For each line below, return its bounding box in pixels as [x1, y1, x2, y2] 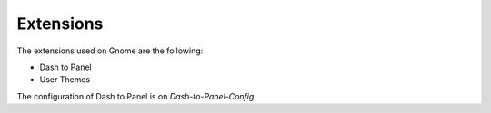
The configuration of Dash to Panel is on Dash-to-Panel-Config [16, 90, 255, 101]
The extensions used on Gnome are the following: [16, 45, 204, 56]
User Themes [39, 74, 91, 85]
